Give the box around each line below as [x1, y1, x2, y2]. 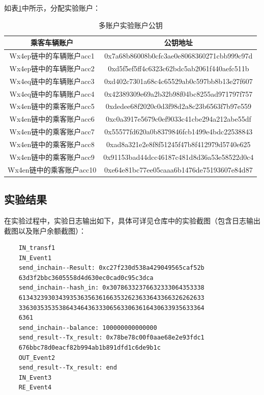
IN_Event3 [18, 374, 52, 381]
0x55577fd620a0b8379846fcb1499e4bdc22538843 [104, 126, 253, 137]
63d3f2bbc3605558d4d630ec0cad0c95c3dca [18, 274, 154, 281]
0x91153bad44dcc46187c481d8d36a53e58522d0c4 [103, 151, 254, 162]
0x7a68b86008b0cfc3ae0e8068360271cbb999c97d [104, 50, 253, 61]
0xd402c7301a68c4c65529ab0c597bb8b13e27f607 [104, 75, 253, 86]
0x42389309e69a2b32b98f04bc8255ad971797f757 [104, 88, 253, 99]
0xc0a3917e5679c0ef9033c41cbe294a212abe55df [105, 114, 251, 124]
